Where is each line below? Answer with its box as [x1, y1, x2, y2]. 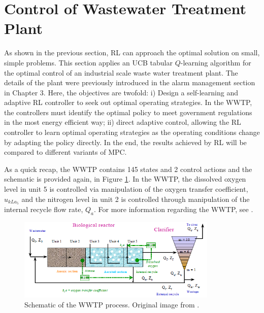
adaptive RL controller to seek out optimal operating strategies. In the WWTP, [4, 97, 252, 108]
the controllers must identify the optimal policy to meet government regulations [4, 107, 252, 117]
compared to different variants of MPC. [4, 147, 127, 157]
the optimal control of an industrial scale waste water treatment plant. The [4, 67, 238, 78]
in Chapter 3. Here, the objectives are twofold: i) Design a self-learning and [4, 87, 239, 97]
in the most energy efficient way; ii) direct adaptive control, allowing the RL [4, 117, 241, 127]
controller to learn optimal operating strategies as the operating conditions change [4, 127, 260, 137]
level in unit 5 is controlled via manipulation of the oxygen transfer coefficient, [4, 184, 248, 194]
